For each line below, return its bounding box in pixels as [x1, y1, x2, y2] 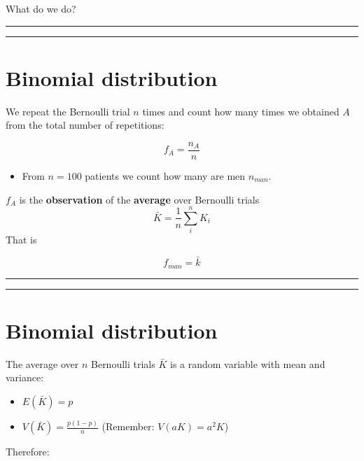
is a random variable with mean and [169, 356, 325, 371]
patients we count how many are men [85, 168, 246, 183]
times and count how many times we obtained [142, 104, 339, 118]
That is [6, 232, 37, 247]
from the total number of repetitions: [6, 118, 164, 132]
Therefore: [6, 444, 50, 459]
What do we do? [6, 1, 76, 15]
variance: [6, 370, 44, 385]
